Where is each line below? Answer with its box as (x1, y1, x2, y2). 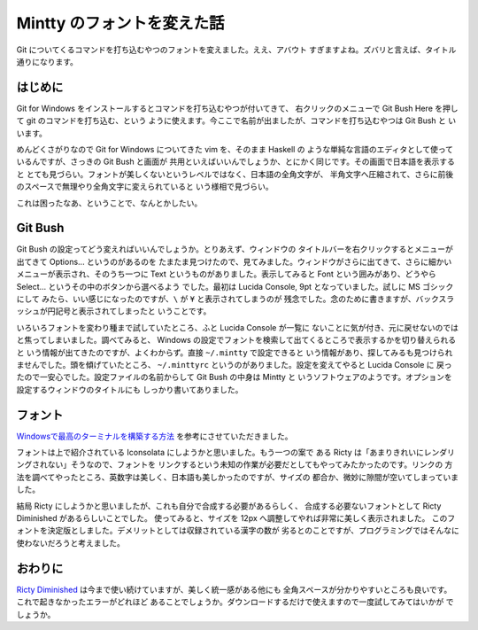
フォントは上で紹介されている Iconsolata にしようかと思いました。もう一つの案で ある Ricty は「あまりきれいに (16, 447, 424, 458)
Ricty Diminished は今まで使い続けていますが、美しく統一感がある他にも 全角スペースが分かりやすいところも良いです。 (16, 584, 452, 595)
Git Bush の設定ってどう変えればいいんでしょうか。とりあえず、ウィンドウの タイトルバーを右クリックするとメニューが (16, 244, 453, 254)
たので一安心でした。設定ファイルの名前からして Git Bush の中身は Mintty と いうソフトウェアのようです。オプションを (16, 372, 452, 383)
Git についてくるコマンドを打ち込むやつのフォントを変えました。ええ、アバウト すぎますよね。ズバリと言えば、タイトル (16, 44, 457, 55)
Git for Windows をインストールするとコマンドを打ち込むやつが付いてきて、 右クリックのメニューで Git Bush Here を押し (16, 103, 459, 113)
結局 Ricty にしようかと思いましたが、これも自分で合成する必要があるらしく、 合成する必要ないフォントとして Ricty (16, 501, 442, 511)
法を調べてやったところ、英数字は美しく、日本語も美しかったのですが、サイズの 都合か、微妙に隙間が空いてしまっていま (16, 471, 459, 482)
